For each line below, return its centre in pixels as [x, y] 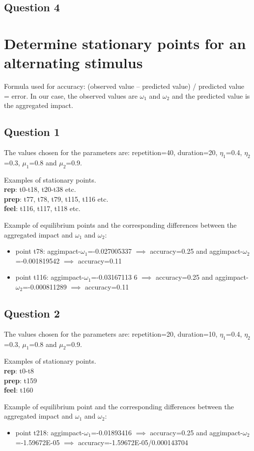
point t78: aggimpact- [48, 251]
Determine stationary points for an [125, 43]
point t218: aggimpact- [50, 432]
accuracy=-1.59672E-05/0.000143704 [133, 442]
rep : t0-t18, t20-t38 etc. [40, 189]
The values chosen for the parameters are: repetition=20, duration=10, [111, 333]
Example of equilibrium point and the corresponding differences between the [119, 406]
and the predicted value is [211, 95]
